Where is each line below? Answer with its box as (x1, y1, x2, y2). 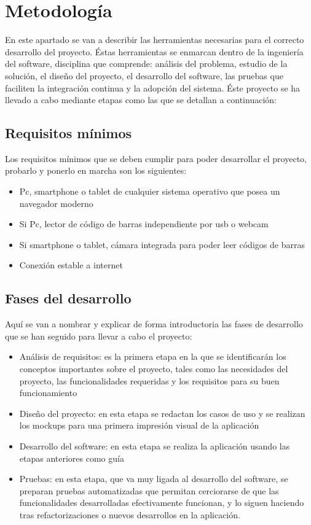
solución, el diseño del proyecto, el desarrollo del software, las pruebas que (5, 69, 283, 82)
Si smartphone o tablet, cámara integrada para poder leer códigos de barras (19, 238, 305, 251)
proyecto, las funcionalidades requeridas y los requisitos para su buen (19, 374, 280, 387)
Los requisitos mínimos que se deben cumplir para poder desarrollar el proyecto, (5, 152, 307, 165)
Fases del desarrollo (5, 289, 132, 308)
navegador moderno (19, 196, 93, 209)
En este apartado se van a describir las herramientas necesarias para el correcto (5, 33, 304, 46)
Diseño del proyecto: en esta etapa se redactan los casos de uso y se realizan (19, 406, 305, 419)
